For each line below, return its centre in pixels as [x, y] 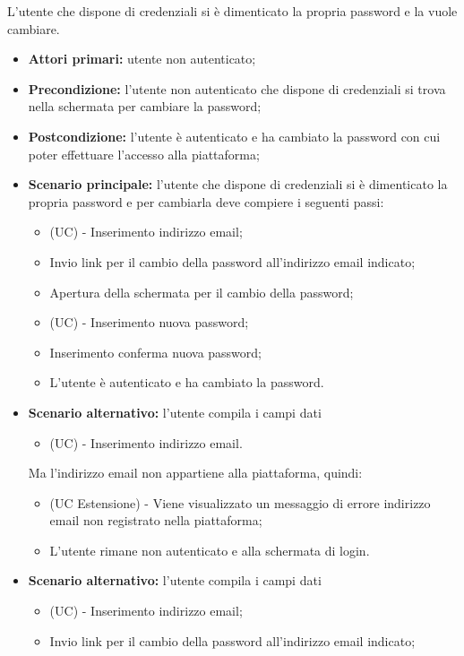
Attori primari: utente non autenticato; [142, 59]
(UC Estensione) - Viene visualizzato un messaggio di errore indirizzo [240, 502]
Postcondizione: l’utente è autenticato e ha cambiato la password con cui [234, 136]
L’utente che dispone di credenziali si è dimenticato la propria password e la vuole [232, 11]
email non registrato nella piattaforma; [156, 520]
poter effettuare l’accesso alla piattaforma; [144, 154]
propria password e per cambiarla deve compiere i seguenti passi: [206, 201]
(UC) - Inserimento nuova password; [149, 322]
